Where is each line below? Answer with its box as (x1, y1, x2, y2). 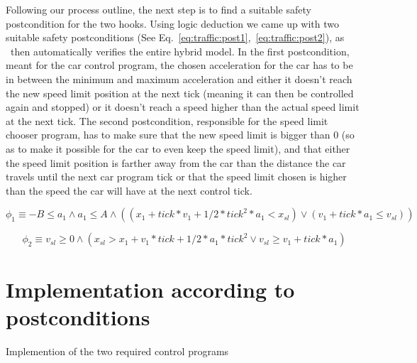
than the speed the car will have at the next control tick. (6, 183, 252, 197)
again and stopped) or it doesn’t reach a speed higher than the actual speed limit (6, 99, 360, 114)
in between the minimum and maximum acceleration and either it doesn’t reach (6, 71, 352, 86)
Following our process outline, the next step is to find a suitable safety (6, 2, 311, 16)
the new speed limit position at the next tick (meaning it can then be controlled (6, 85, 354, 100)
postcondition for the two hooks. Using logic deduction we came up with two (6, 16, 340, 31)
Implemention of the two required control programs (6, 343, 229, 358)
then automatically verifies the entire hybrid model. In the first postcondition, (10, 43, 350, 58)
